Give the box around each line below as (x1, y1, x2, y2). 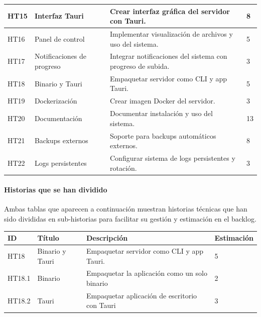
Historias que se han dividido (4, 184, 107, 195)
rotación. (109, 162, 137, 173)
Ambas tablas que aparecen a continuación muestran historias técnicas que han (4, 203, 247, 214)
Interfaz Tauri (34, 11, 84, 21)
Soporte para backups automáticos (109, 130, 216, 141)
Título (37, 233, 59, 243)
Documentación (34, 113, 82, 123)
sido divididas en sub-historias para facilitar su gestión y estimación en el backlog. (4, 214, 256, 224)
